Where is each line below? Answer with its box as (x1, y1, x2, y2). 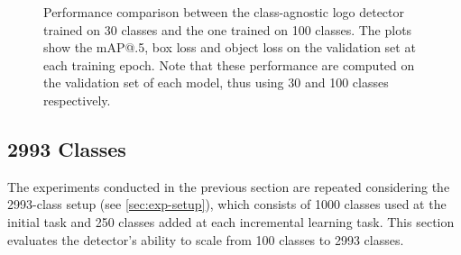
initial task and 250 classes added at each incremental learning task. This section (7, 212, 455, 231)
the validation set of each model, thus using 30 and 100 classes (43, 73, 389, 92)
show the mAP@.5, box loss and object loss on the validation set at (43, 38, 416, 57)
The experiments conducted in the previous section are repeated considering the (7, 177, 450, 196)
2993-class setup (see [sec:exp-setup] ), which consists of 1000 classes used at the (7, 195, 447, 214)
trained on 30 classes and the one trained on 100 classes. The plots (43, 20, 412, 39)
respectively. (43, 90, 111, 109)
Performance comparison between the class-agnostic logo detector (43, 3, 404, 21)
